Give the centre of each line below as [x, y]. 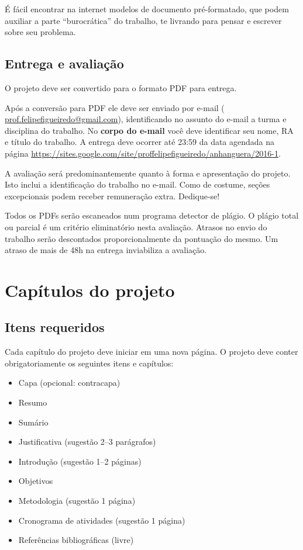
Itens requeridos [55, 327]
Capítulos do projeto [90, 290]
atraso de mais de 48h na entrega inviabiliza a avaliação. [106, 250]
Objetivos [36, 481]
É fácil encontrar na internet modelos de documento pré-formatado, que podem [147, 9]
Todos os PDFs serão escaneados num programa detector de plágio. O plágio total [152, 215]
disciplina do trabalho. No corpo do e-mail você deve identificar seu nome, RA [149, 130]
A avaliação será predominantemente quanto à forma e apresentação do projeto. [148, 173]
